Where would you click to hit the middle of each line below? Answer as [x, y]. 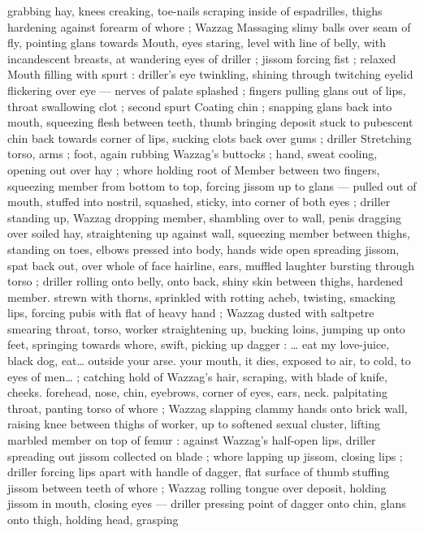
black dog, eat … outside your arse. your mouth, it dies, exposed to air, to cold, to [209, 361]
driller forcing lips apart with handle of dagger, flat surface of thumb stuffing [199, 472]
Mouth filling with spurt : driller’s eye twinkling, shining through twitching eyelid [210, 74]
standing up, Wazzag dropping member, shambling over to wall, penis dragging [204, 217]
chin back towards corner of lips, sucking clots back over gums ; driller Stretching [210, 138]
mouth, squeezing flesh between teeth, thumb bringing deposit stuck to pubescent [210, 122]
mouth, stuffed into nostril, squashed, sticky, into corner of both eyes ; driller [199, 202]
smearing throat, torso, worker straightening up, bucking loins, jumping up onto [206, 328]
